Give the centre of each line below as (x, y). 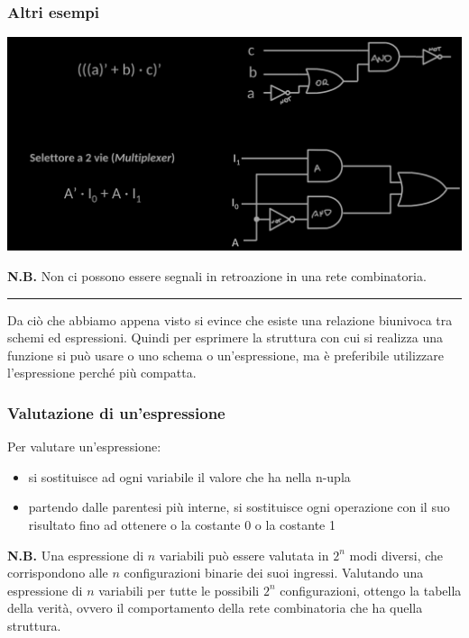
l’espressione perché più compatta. (102, 373)
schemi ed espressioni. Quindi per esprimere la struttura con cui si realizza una (225, 337)
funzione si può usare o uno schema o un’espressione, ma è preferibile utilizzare (226, 355)
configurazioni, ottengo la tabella (371, 590)
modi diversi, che (396, 555)
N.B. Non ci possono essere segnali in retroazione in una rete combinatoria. (217, 276)
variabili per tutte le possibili (179, 590)
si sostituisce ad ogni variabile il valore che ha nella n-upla (189, 476)
